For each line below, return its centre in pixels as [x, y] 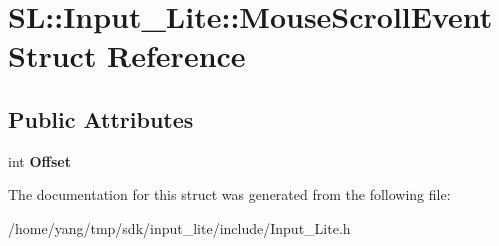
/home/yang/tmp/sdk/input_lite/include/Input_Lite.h [179, 227]
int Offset [39, 160]
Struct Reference [127, 55]
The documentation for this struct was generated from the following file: [229, 194]
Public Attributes [101, 118]
